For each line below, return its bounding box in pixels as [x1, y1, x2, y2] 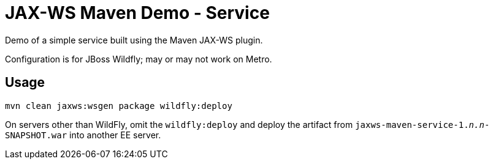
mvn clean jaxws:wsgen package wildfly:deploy [5, 100, 232, 111]
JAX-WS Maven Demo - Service [5, 2, 270, 23]
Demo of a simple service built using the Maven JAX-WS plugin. [5, 34, 263, 45]
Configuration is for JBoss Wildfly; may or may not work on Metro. [5, 53, 272, 64]
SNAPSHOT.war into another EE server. [5, 129, 161, 140]
